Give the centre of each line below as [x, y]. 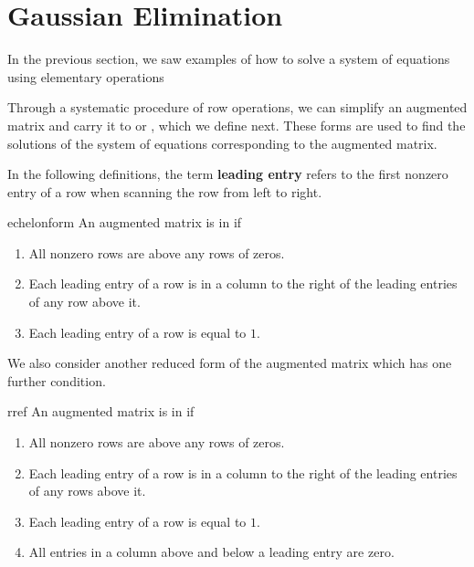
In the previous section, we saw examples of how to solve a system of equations [229, 59]
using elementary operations [86, 76]
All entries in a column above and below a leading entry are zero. [211, 552]
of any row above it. [84, 302]
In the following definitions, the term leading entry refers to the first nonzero [228, 174]
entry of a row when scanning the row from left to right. [165, 191]
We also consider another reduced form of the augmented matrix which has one [230, 363]
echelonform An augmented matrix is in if [125, 222]
